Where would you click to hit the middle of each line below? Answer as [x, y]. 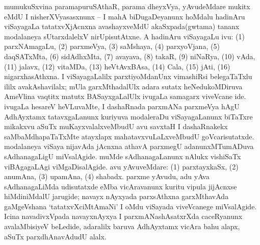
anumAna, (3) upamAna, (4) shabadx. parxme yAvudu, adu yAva [107, 176]
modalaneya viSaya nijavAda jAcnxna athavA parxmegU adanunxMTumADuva [129, 146]
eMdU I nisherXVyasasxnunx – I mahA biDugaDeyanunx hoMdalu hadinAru [125, 16]
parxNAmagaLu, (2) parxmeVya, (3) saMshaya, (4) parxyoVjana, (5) [112, 46]
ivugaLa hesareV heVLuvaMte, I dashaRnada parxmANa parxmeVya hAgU [122, 106]
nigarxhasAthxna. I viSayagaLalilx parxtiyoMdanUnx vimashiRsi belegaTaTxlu [128, 76]
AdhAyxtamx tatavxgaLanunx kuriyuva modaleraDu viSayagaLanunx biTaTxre [128, 116]
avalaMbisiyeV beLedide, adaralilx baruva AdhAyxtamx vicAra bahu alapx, [122, 226]
